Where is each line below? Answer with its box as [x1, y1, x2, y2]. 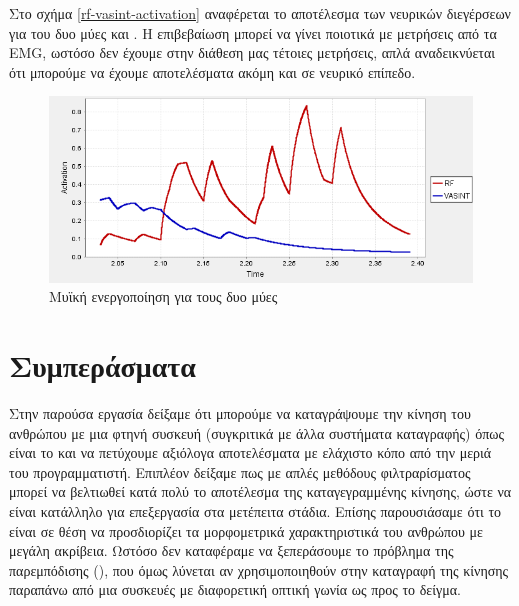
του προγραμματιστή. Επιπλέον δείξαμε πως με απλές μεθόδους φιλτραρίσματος [9, 461, 471, 482]
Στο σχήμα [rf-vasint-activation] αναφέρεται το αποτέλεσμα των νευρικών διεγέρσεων [9, 3, 511, 23]
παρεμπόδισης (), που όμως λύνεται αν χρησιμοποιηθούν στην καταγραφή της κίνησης [9, 559, 509, 580]
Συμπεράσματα [9, 345, 196, 386]
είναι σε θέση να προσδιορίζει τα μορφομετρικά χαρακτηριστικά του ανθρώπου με [9, 520, 484, 541]
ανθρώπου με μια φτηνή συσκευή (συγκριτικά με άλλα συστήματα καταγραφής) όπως [9, 422, 505, 443]
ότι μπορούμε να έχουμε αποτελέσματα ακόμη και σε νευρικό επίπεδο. [9, 61, 416, 82]
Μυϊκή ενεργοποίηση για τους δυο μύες [49, 286, 278, 307]
